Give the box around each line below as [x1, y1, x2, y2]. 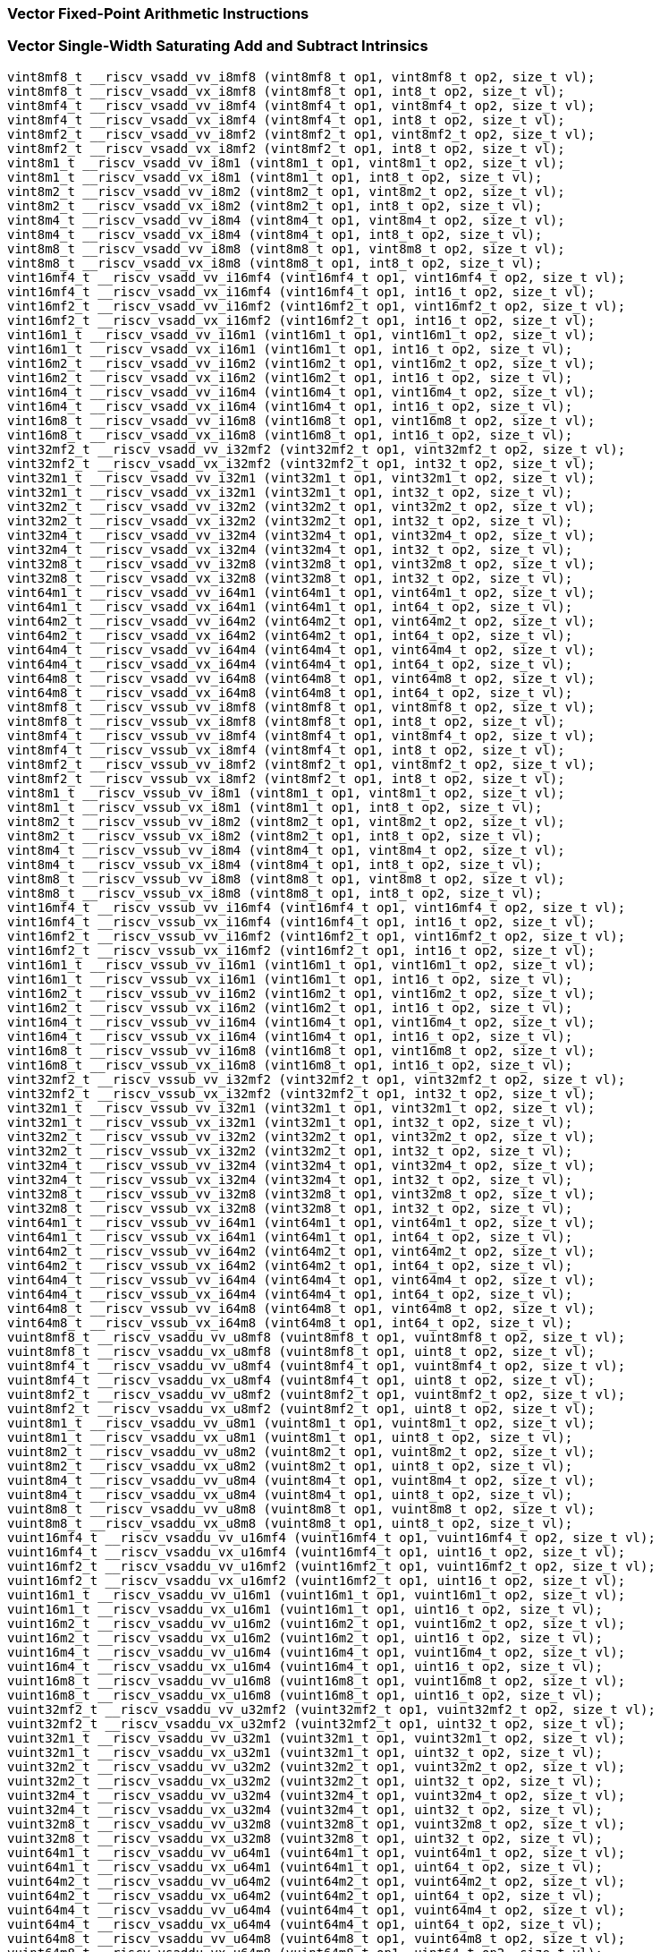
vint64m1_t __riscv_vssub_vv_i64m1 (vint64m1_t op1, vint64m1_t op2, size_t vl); [7, 1215, 596, 1230]
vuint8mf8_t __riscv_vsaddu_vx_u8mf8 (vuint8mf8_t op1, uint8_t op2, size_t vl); [7, 1343, 596, 1359]
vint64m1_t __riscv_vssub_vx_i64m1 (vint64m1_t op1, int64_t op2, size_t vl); [7, 1229, 573, 1244]
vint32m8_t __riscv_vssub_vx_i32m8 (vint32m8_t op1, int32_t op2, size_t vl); [7, 1200, 573, 1215]
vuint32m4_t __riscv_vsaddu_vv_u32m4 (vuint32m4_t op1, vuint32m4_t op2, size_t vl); [7, 1787, 626, 1803]
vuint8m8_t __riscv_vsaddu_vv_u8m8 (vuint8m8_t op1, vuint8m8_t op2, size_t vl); [7, 1501, 596, 1516]
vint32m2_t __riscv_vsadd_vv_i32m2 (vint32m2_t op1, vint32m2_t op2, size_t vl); [7, 499, 596, 514]
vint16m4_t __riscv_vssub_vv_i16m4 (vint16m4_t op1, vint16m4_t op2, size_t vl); [7, 1014, 596, 1029]
